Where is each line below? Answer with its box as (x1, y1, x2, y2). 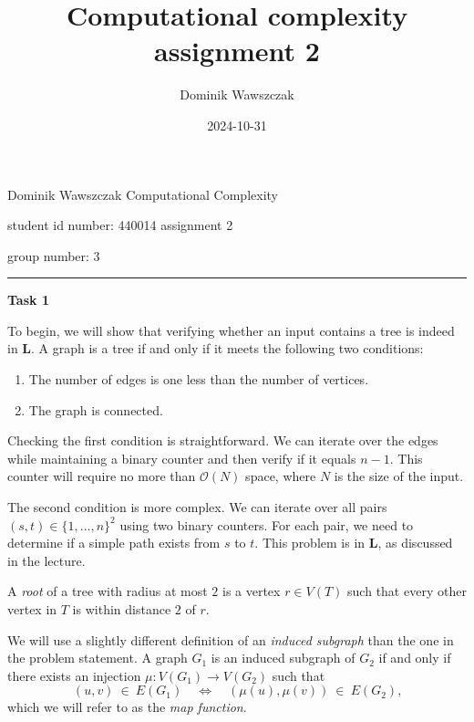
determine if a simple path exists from (7, 533, 221, 552)
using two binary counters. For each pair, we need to (119, 515, 414, 534)
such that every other (347, 581, 467, 601)
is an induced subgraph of (211, 648, 355, 667)
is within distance (72, 600, 171, 618)
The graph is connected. (28, 400, 163, 419)
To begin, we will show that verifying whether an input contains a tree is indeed (7, 320, 455, 340)
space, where (245, 466, 316, 486)
